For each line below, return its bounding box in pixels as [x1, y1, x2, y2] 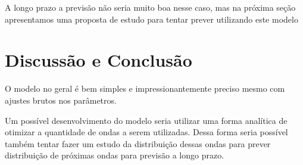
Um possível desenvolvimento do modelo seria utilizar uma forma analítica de [5, 114, 288, 126]
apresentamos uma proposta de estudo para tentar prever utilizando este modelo [5, 13, 298, 25]
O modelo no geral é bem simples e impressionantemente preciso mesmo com [5, 82, 285, 95]
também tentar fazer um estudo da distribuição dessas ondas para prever [5, 137, 271, 150]
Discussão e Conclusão [5, 48, 192, 72]
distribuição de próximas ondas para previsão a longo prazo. [5, 149, 224, 161]
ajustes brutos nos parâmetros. [5, 94, 117, 106]
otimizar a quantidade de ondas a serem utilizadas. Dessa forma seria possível [5, 126, 288, 138]
